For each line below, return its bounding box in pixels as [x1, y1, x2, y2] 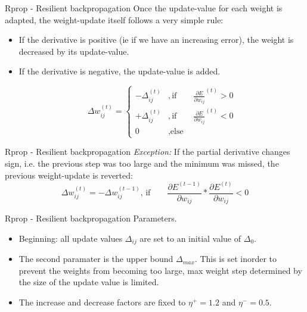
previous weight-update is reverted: [5, 169, 133, 181]
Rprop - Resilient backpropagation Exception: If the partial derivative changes [5, 145, 290, 158]
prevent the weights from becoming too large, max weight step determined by [18, 264, 302, 276]
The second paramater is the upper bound [18, 252, 173, 265]
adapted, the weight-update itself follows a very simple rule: [5, 13, 224, 26]
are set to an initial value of [139, 232, 241, 244]
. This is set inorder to [194, 252, 277, 265]
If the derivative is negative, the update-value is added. [18, 65, 221, 77]
